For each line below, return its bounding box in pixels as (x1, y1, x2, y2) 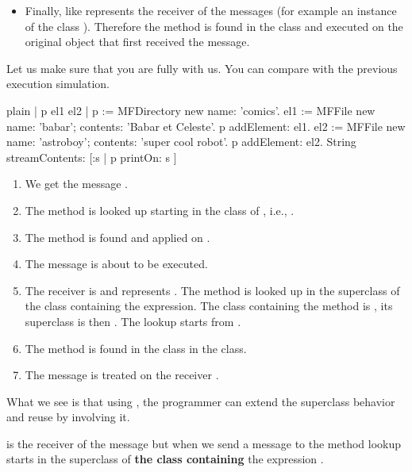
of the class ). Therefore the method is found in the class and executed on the (25, 17, 403, 34)
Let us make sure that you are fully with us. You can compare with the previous (6, 59, 398, 76)
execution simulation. (6, 75, 110, 92)
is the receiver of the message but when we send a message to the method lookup (6, 435, 402, 451)
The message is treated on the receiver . (25, 366, 219, 383)
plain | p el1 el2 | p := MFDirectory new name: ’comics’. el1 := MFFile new (6, 102, 375, 118)
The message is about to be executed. (25, 255, 208, 272)
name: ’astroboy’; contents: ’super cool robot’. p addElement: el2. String (6, 133, 356, 150)
